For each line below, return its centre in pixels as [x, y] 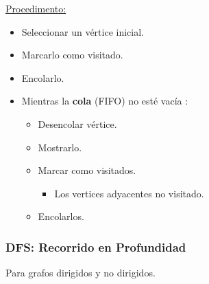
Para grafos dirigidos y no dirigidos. [81, 273]
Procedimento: [36, 8]
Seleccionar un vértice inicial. [83, 31]
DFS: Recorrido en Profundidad [96, 247]
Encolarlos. [61, 216]
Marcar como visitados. [87, 170]
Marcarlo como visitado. [72, 55]
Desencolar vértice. [77, 123]
